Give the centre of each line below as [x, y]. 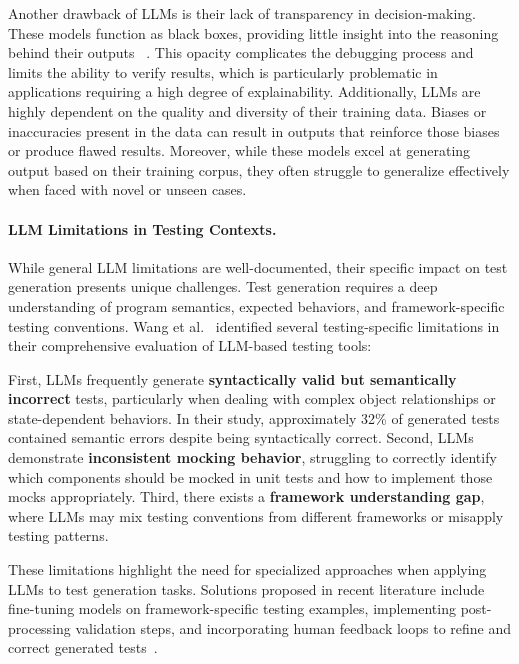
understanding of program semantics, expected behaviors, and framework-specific [256, 305]
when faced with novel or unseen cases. [127, 189]
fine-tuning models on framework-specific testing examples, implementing [232, 608]
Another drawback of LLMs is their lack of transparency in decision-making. [242, 13]
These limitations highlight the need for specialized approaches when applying [247, 569]
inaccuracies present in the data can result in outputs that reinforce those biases [254, 130]
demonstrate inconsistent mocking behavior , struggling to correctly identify [252, 457]
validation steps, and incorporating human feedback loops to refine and [293, 627]
